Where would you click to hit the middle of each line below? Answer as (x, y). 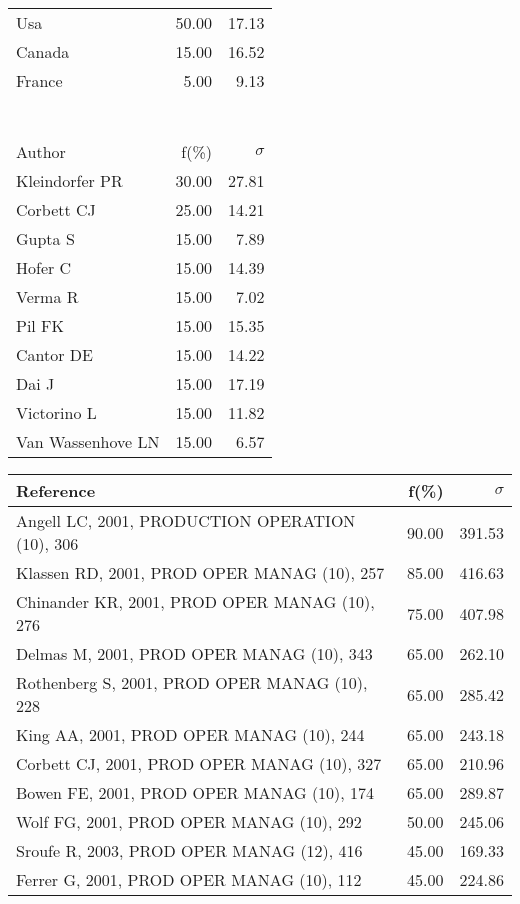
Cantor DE (54, 354)
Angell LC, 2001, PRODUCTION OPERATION (186, 520)
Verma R (47, 296)
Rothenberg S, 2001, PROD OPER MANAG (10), (192, 682)
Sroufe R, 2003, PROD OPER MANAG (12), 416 (189, 850)
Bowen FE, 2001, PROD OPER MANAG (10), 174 (195, 792)
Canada (43, 51)
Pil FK (40, 325)
